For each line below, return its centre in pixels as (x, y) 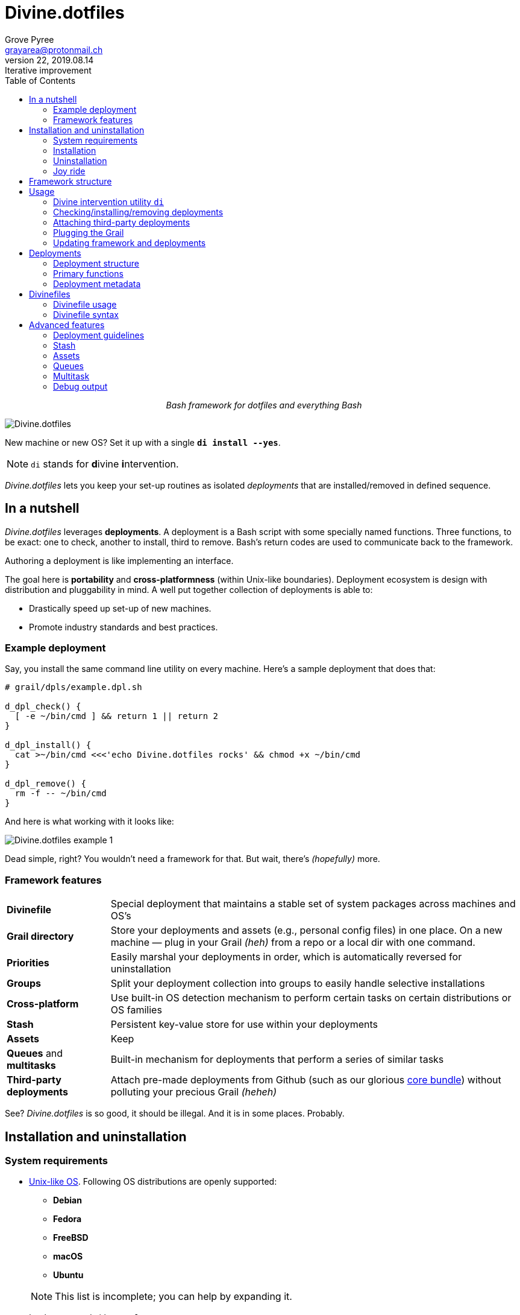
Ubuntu (68, 1275)
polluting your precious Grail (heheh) (194, 1092)
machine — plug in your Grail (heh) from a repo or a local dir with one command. (293, 943)
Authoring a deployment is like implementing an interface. (119, 560)
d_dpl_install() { (48, 745)
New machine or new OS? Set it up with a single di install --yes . (143, 442)
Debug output (80, 386)
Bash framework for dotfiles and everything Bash (264, 405)
